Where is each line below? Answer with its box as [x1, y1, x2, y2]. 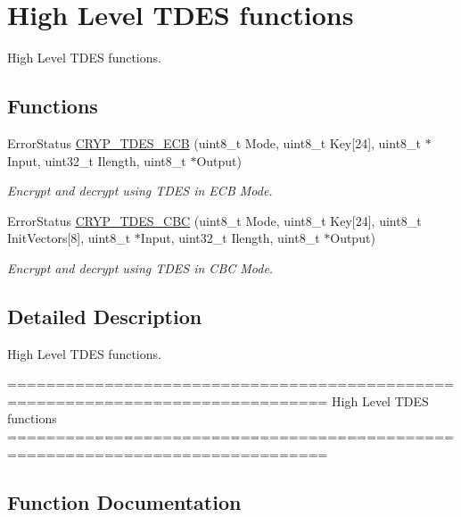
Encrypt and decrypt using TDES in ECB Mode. [7, 181, 273, 200]
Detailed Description [7, 302, 202, 329]
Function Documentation [7, 488, 242, 515]
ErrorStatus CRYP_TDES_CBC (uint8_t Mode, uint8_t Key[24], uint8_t [7, 211, 422, 229]
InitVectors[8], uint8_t [7, 229, 131, 247]
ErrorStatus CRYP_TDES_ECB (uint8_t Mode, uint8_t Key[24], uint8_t [7, 133, 422, 152]
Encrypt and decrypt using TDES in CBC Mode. [7, 258, 274, 277]
